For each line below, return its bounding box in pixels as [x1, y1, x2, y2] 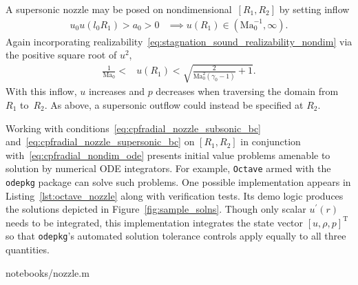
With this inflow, [6, 84, 77, 98]
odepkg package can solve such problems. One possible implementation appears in [6, 175, 351, 189]
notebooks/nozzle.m [6, 265, 89, 279]
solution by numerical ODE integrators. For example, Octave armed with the [6, 161, 331, 176]
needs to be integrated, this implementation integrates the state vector [6, 215, 304, 229]
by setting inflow [279, 2, 350, 16]
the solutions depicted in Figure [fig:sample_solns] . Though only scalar [6, 202, 306, 216]
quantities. [6, 242, 50, 257]
